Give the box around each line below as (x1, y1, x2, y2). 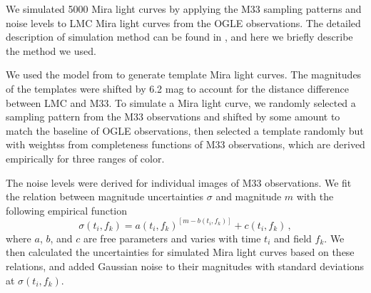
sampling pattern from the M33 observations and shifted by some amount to (6, 109, 340, 124)
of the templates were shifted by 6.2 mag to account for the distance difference (6, 81, 349, 96)
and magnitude (215, 189, 282, 204)
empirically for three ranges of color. (6, 150, 165, 165)
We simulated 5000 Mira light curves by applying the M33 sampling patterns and (6, 1, 362, 16)
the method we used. (6, 43, 96, 58)
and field (273, 230, 312, 245)
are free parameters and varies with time (83, 230, 261, 245)
